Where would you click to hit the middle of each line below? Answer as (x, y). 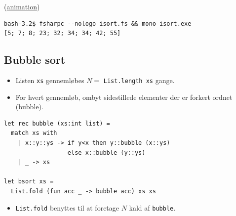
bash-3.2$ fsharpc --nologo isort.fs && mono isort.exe (98, 23)
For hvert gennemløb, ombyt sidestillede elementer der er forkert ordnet (124, 97)
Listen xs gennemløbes (50, 80)
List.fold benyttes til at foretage (67, 207)
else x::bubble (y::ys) (106, 152)
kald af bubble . (152, 207)
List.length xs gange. (139, 80)
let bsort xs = (29, 182)
